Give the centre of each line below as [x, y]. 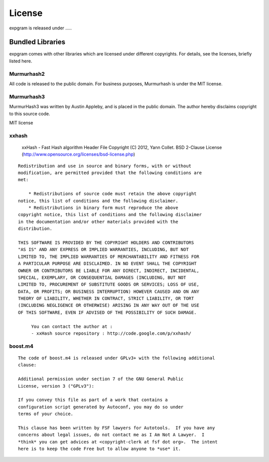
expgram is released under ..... [41, 28]
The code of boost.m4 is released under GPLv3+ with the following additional [117, 358]
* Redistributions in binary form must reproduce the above [103, 208]
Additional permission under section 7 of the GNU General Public [101, 379]
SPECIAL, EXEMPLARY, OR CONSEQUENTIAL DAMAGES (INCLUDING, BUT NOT [102, 277]
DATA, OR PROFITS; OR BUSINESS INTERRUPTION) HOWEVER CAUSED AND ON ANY [109, 291]
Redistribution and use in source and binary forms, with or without [105, 166]
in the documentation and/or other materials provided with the [98, 222]
